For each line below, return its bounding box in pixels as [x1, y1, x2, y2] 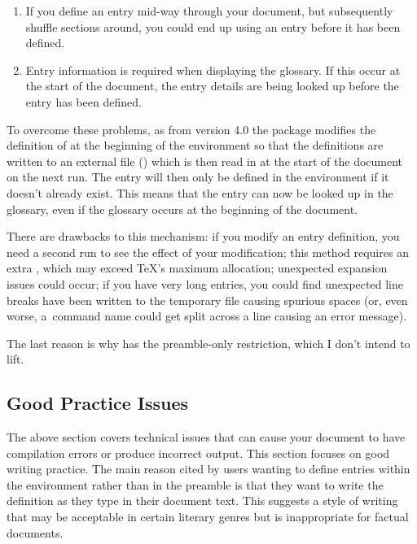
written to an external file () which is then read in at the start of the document [7, 152, 403, 169]
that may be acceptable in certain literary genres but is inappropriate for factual [7, 508, 409, 525]
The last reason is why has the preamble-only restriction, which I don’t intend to [7, 334, 410, 351]
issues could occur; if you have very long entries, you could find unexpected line [7, 275, 403, 292]
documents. [7, 524, 64, 541]
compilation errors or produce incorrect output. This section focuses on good [7, 444, 390, 461]
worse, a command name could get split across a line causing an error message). [7, 307, 407, 324]
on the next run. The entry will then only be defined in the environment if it [7, 168, 389, 185]
